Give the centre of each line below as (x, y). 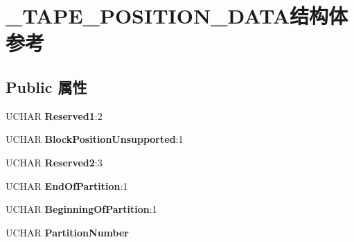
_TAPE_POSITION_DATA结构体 (177, 16)
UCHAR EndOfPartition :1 (67, 185)
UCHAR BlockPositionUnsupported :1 (95, 139)
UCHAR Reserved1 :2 (54, 115)
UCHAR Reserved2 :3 (54, 162)
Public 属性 (46, 86)
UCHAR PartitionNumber (67, 232)
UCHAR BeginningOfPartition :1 (81, 209)
